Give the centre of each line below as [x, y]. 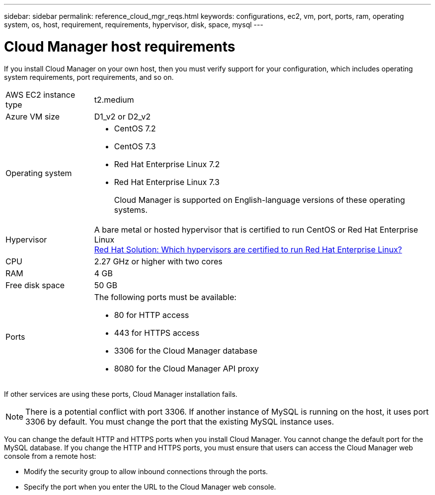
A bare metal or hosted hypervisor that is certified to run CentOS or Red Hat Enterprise [256, 229]
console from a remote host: [50, 456]
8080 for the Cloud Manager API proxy [186, 368]
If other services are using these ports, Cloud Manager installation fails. [121, 394]
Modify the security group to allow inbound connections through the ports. [146, 471]
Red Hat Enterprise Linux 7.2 [167, 164]
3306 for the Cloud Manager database [186, 350]
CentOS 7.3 [135, 146]
